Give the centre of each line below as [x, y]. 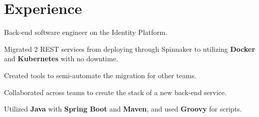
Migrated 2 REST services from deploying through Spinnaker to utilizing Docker [130, 49]
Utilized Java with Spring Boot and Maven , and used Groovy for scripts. [123, 109]
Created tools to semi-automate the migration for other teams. [100, 75]
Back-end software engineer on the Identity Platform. [86, 32]
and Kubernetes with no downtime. [61, 58]
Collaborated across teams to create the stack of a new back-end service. [115, 92]
